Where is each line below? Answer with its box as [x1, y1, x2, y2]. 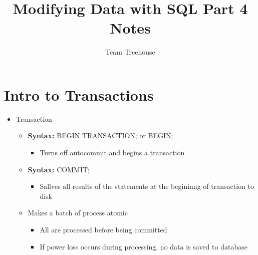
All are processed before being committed [40, 224, 167, 234]
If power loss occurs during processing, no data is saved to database [40, 241, 247, 251]
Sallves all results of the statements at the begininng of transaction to [40, 181, 254, 191]
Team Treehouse [105, 47, 155, 57]
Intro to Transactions [4, 84, 154, 105]
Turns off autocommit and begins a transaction [40, 147, 185, 158]
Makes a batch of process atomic [28, 207, 128, 218]
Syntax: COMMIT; [28, 164, 90, 174]
